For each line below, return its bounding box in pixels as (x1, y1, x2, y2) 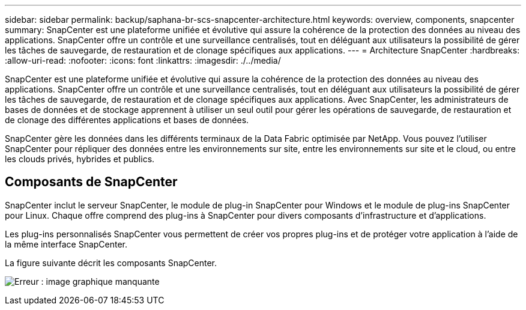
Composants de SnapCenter (5, 174, 178, 190)
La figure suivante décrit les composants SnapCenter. (5, 257, 217, 268)
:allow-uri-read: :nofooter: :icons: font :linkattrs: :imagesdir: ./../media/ (5, 55, 281, 65)
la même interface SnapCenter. (5, 239, 128, 249)
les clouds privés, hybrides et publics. (5, 154, 155, 164)
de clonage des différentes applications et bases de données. (5, 115, 249, 125)
